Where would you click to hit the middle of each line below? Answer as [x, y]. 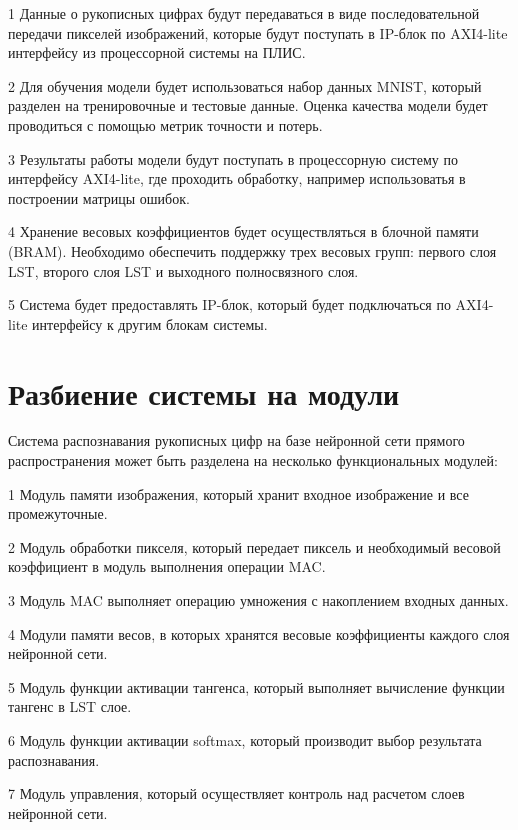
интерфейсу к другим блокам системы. [150, 323]
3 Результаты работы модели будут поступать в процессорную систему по [233, 158]
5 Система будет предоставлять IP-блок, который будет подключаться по [229, 304]
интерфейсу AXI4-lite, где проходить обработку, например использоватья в [237, 178]
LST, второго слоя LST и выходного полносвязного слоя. [183, 270]
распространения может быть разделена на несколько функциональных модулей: [253, 460]
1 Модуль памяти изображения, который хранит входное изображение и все [238, 493]
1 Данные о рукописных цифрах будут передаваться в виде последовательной [244, 13]
